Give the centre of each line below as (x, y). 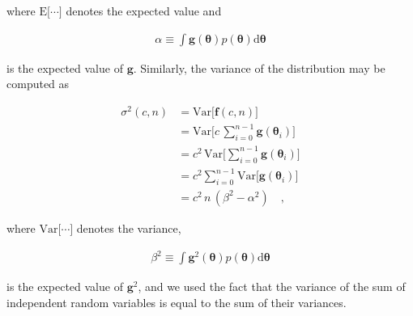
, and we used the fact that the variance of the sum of (272, 287)
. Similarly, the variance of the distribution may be (259, 67)
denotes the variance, (129, 228)
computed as (38, 84)
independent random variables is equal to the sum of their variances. (177, 302)
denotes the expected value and (144, 11)
